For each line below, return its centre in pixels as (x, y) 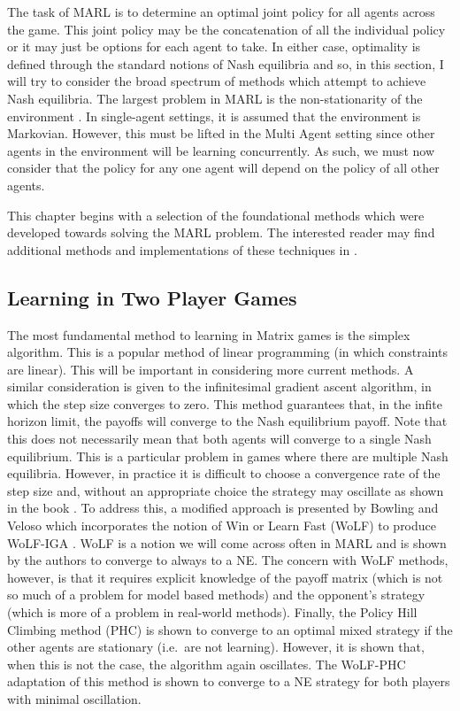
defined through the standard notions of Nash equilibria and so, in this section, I (226, 63)
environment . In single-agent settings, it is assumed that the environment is (214, 116)
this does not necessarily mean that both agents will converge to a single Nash (219, 439)
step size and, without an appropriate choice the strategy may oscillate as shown (226, 490)
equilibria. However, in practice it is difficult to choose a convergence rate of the (224, 473)
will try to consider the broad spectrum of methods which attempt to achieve (217, 81)
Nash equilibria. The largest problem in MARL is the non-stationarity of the (215, 98)
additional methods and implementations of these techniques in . (182, 249)
